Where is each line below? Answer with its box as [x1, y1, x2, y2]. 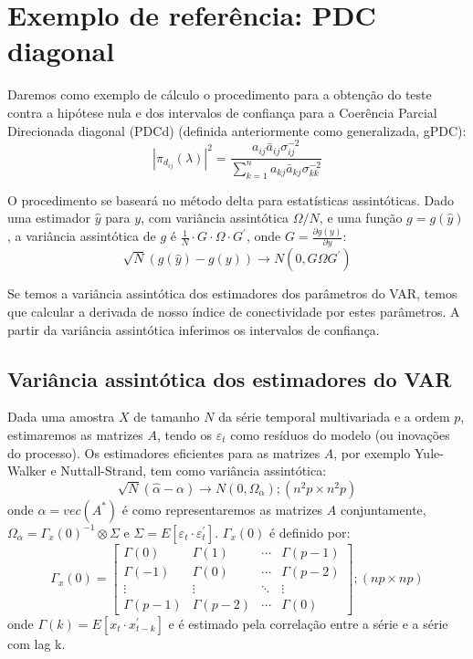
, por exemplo [333, 443, 411, 462]
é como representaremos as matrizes [121, 499, 323, 518]
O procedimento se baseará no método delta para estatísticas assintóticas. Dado [7, 190, 454, 209]
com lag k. [7, 633, 66, 653]
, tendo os [157, 424, 213, 444]
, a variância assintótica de [7, 226, 156, 246]
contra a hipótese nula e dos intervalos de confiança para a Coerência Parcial [7, 102, 437, 121]
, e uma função [319, 208, 403, 227]
